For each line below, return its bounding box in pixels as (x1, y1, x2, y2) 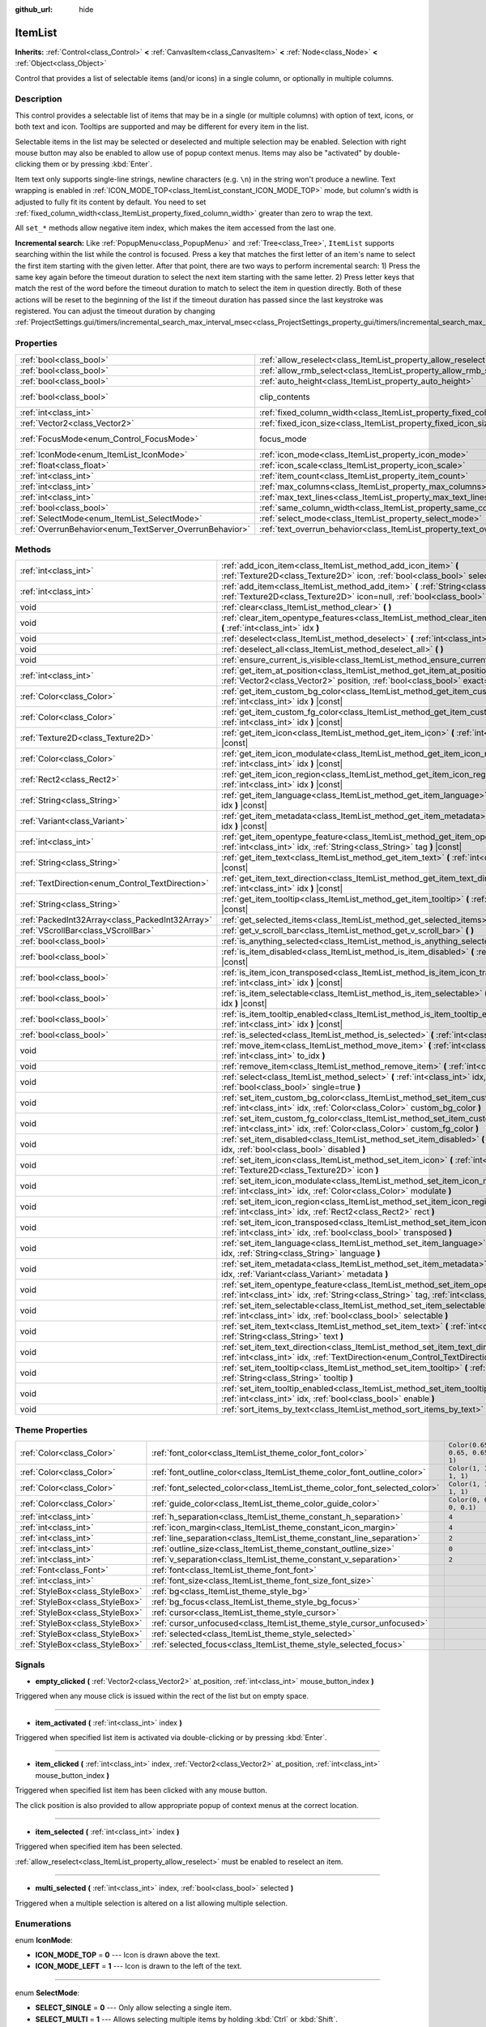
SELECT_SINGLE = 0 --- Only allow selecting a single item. (35, 2003, 232, 2012)
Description (15, 93, 62, 105)
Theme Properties (15, 1424, 88, 1435)
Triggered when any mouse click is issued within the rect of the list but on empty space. (15, 1691, 309, 1701)
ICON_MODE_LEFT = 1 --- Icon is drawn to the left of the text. (35, 1961, 242, 1971)
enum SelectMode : (15, 1987, 80, 1998)
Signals (15, 1659, 45, 1670)
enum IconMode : (15, 1935, 73, 1945)
